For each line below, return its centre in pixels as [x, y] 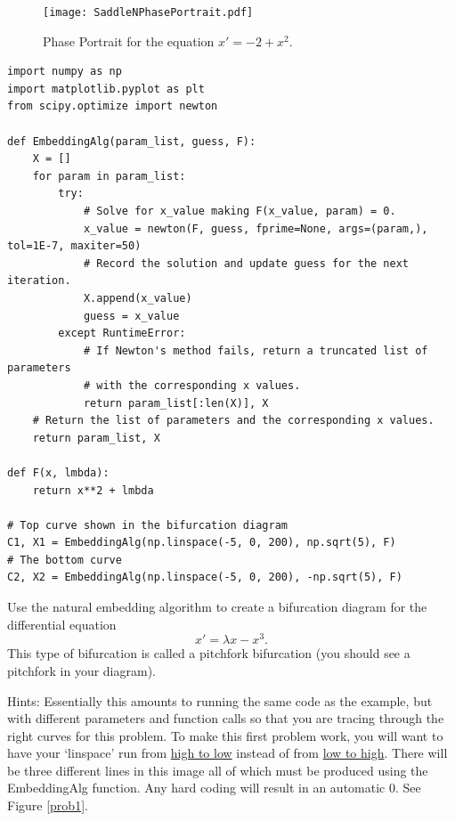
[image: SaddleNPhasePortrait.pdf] [148, 12]
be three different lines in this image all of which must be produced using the [218, 770]
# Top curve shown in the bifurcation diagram [147, 525]
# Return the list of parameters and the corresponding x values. [233, 421]
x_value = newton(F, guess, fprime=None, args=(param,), [256, 228]
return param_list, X [96, 438]
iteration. [39, 281]
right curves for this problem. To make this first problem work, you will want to [225, 735]
